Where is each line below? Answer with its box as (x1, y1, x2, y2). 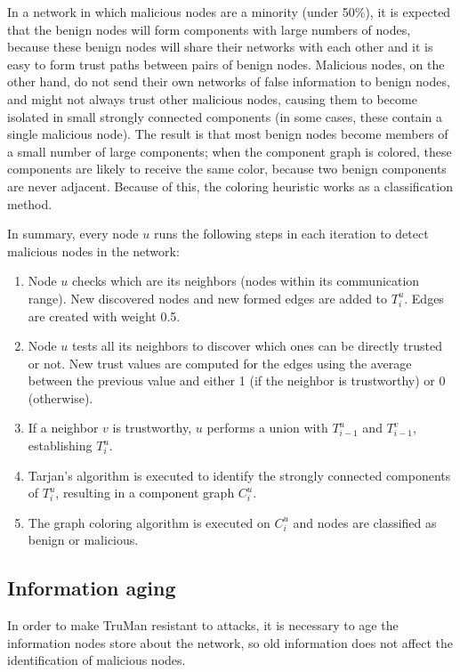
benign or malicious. (28, 530, 139, 549)
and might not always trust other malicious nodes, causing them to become (7, 89, 417, 108)
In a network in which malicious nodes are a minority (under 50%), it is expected (7, 3, 451, 20)
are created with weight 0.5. (28, 306, 181, 325)
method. (7, 194, 52, 213)
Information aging (7, 574, 176, 602)
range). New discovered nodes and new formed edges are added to (28, 288, 388, 307)
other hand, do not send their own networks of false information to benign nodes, (7, 72, 450, 91)
